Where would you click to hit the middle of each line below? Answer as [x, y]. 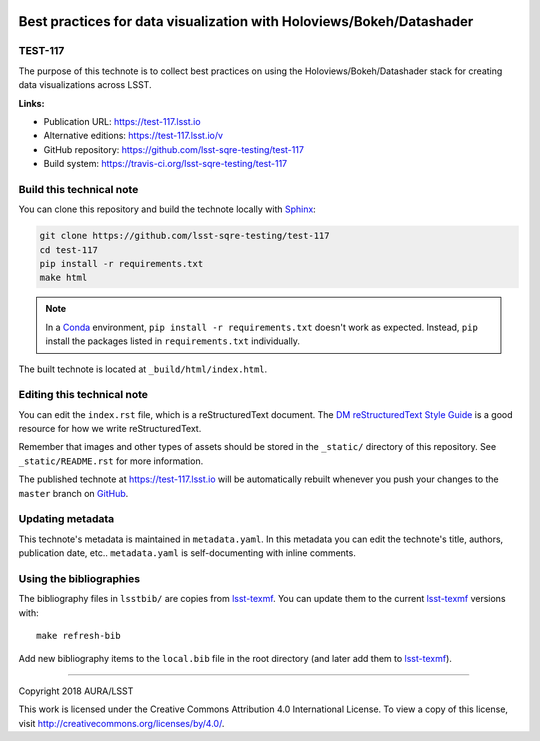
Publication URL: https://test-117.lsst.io [122, 121]
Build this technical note [78, 189]
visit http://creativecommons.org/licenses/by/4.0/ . [121, 723]
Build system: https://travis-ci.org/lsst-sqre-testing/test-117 [165, 164]
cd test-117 [69, 249]
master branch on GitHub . [73, 493]
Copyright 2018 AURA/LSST [76, 691]
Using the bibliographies [79, 578]
